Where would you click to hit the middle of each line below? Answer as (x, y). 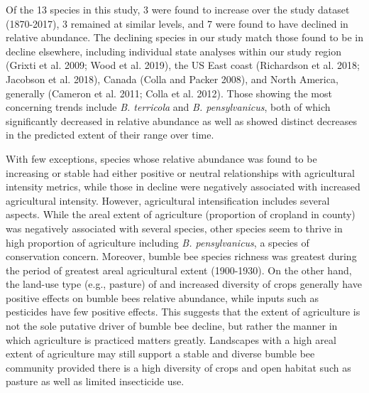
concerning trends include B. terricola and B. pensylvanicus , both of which (168, 107)
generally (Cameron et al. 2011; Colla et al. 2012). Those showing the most (169, 93)
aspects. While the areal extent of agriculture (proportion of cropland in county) (181, 214)
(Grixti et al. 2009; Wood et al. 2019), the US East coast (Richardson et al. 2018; (183, 65)
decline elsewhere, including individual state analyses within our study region (174, 51)
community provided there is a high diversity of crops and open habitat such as (178, 367)
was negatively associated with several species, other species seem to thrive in (174, 228)
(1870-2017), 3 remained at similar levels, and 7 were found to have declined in (177, 23)
